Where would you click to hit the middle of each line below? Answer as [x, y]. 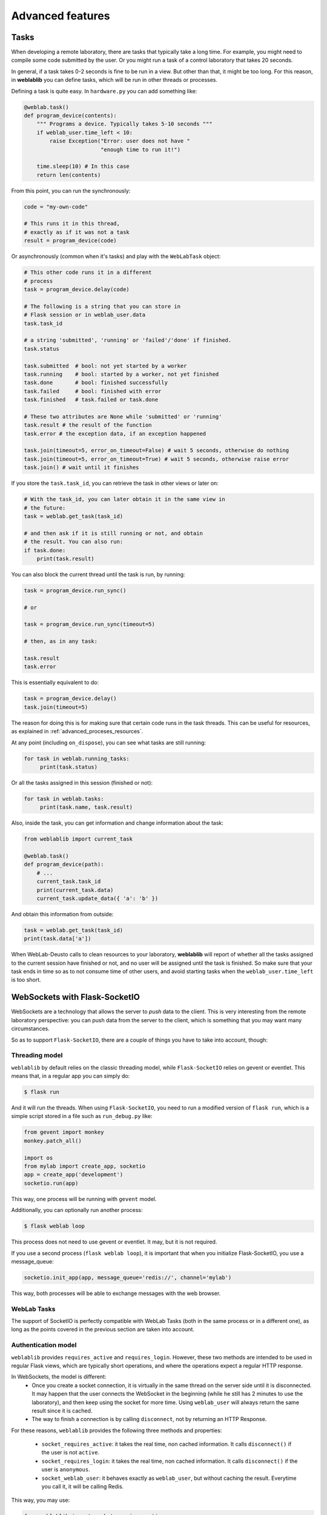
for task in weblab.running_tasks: [77, 758]
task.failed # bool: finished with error [93, 391]
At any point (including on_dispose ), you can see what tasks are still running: [108, 742]
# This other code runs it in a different [88, 272]
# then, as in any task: [61, 641]
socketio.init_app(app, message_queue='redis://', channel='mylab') [128, 1277]
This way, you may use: [41, 1500]
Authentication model [44, 1345]
